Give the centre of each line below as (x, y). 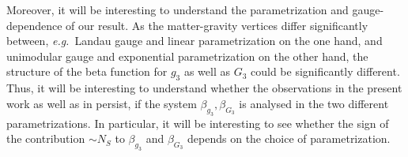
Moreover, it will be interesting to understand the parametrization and (178, 9)
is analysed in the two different (314, 103)
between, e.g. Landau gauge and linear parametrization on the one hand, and (195, 41)
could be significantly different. (325, 71)
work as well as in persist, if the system (102, 103)
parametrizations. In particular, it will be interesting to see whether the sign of (198, 123)
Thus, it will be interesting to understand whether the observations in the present (204, 88)
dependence (34, 25)
